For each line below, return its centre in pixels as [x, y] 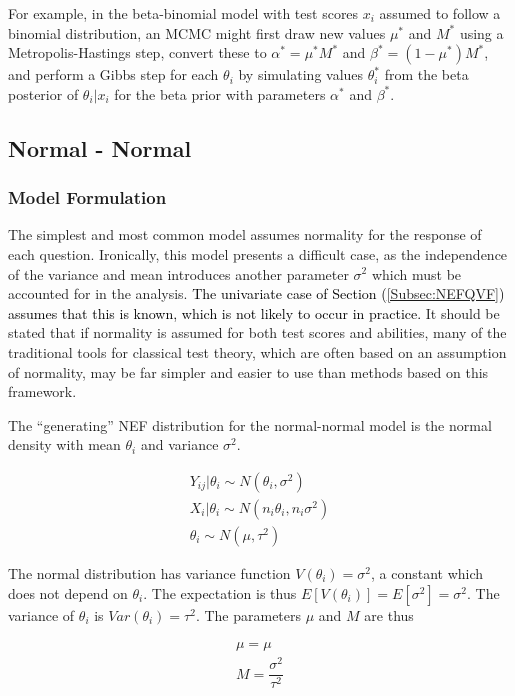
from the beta [426, 74]
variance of [41, 614]
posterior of [43, 93]
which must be [416, 273]
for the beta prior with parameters [220, 93]
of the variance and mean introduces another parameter [178, 273]
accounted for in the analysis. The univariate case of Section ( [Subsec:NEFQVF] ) [256, 293]
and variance [179, 444]
